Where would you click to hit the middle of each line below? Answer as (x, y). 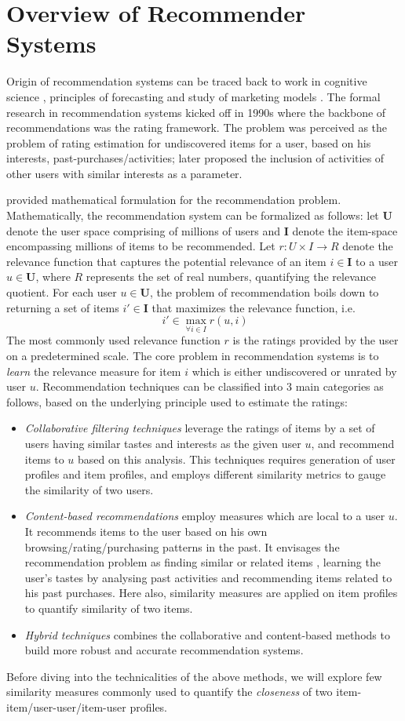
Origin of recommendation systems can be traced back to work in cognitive (187, 81)
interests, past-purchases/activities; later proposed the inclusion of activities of (195, 158)
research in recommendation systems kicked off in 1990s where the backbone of (196, 112)
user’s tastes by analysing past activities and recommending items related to (208, 577)
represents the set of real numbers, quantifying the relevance (231, 277)
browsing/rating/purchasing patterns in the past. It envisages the (182, 546)
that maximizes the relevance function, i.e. (254, 307)
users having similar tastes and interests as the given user (163, 443)
